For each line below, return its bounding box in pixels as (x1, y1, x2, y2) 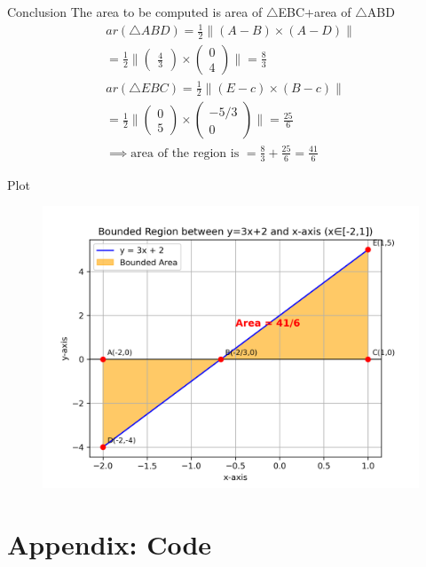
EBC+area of (278, 3, 351, 20)
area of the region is (130, 146, 240, 160)
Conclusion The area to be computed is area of (7, 3, 263, 20)
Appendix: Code (7, 526, 212, 563)
